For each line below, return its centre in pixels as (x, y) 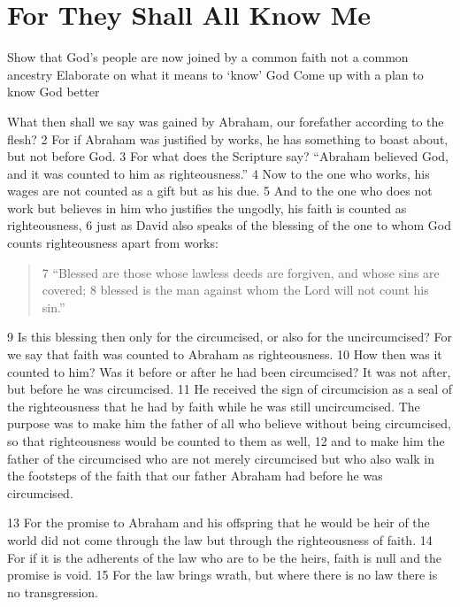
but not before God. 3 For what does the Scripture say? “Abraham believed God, (228, 156)
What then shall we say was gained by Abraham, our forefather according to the (226, 121)
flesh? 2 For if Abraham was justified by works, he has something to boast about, (228, 138)
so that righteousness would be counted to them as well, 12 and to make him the (226, 441)
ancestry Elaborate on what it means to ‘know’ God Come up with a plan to (215, 74)
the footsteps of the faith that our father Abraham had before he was (195, 476)
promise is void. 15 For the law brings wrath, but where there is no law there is (222, 575)
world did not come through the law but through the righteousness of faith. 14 (220, 539)
